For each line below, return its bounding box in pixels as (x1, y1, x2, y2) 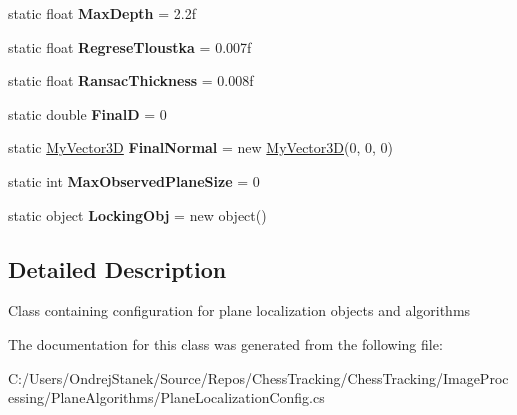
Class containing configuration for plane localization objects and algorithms (8, 300, 471, 321)
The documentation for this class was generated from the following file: (8, 333, 443, 354)
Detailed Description (8, 253, 227, 284)
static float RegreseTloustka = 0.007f (8, 36, 252, 57)
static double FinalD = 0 (8, 103, 167, 124)
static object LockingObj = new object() (8, 204, 267, 225)
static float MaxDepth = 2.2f (8, 3, 196, 23)
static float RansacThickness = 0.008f (8, 70, 254, 91)
